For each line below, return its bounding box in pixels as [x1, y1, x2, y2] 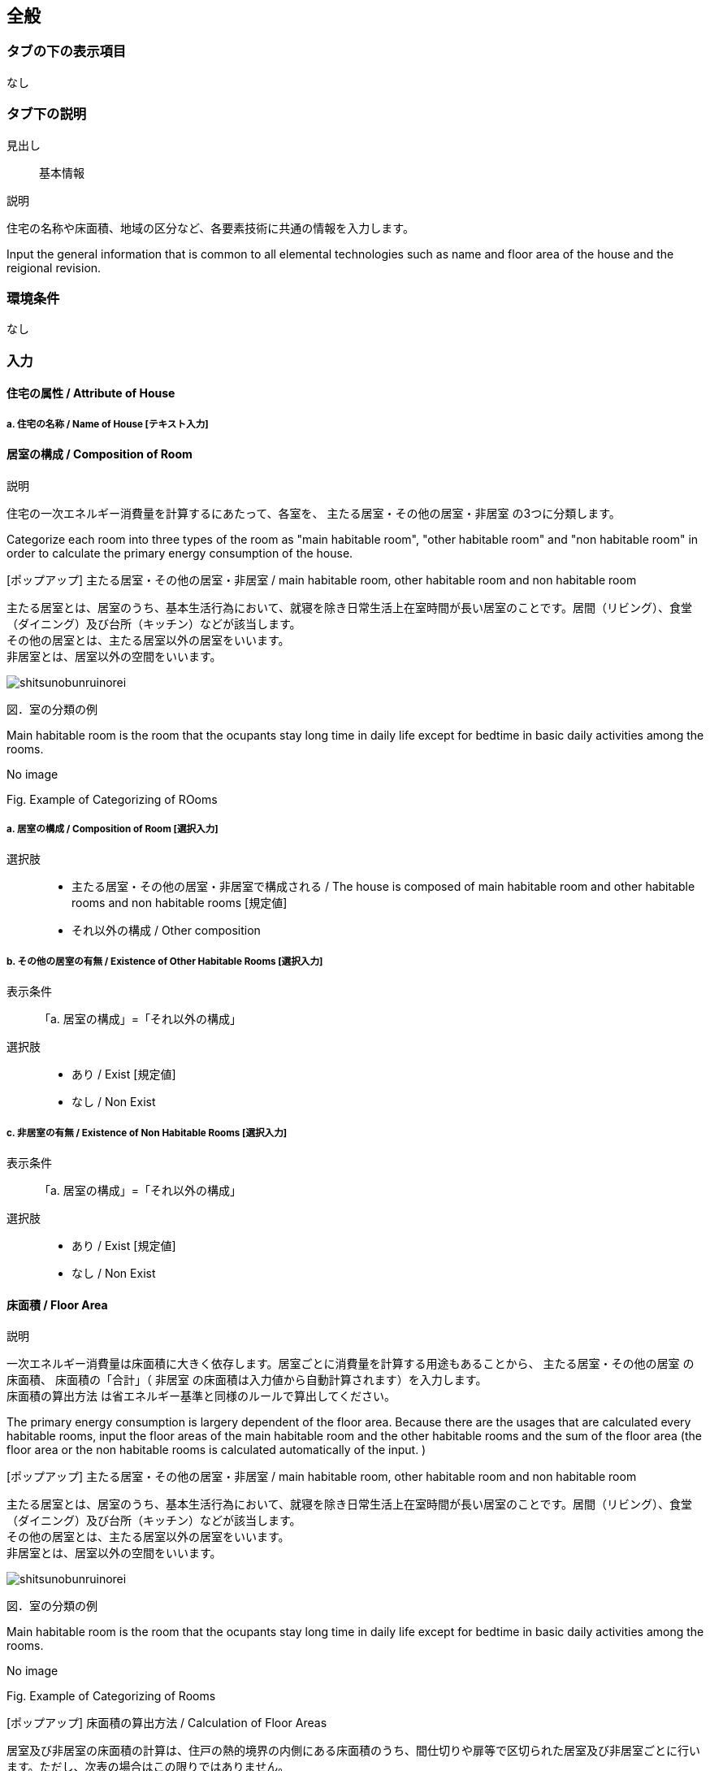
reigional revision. [6, 260, 102, 275]
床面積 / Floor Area [6, 1297, 108, 1312]
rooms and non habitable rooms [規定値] [71, 896, 288, 910]
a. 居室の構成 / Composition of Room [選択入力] [6, 823, 219, 836]
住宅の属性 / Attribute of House [6, 386, 175, 401]
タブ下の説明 [6, 106, 87, 123]
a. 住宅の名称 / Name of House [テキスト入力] [6, 418, 209, 430]
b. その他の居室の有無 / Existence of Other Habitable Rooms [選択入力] [6, 955, 323, 967]
